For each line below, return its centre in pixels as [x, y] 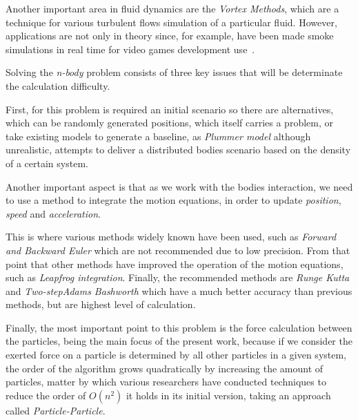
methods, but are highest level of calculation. [101, 304]
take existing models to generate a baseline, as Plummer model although [158, 136]
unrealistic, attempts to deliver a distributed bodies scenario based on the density [178, 150]
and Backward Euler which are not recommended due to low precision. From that [178, 250]
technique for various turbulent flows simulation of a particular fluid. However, [171, 22]
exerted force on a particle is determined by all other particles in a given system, [176, 355]
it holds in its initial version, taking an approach [228, 395]
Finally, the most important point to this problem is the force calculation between [179, 327]
